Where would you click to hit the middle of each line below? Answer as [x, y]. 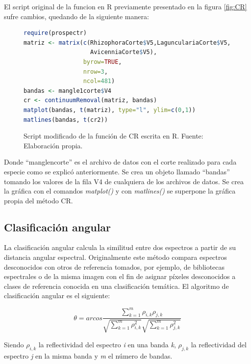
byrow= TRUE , [102, 62]
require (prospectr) [55, 33]
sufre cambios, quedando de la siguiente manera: [76, 16]
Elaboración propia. [53, 145]
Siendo [14, 344]
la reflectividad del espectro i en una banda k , [107, 344]
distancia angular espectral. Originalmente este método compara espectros [115, 257]
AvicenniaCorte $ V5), [124, 52]
